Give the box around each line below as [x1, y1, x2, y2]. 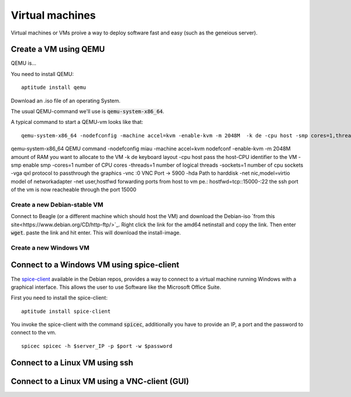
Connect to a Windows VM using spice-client [11, 260, 180, 270]
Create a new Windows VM [11, 243, 90, 251]
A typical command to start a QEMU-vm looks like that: [11, 119, 143, 126]
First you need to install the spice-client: [11, 294, 108, 301]
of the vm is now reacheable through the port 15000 [11, 186, 137, 193]
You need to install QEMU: [11, 70, 74, 77]
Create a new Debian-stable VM [11, 201, 104, 209]
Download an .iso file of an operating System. [11, 97, 121, 104]
